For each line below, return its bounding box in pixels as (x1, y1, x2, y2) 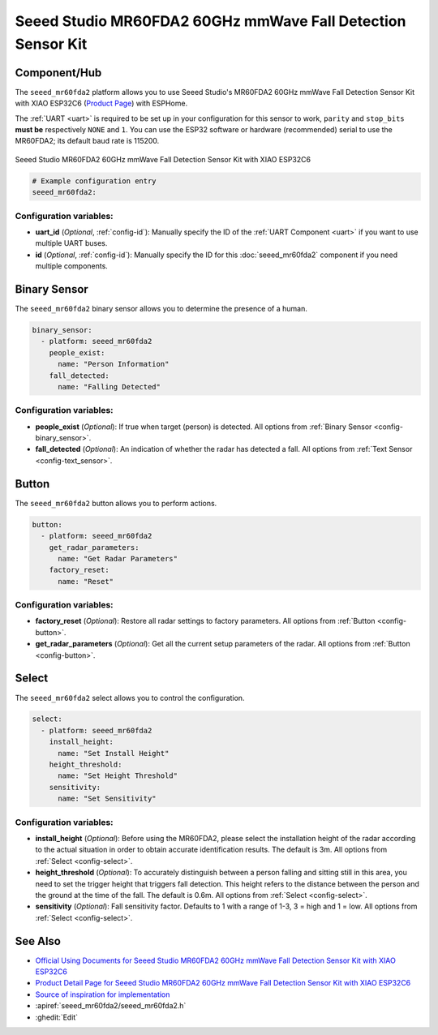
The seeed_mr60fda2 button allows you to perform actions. (15, 498, 217, 508)
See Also (15, 934, 61, 948)
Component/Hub (15, 66, 102, 79)
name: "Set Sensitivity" (58, 794, 157, 803)
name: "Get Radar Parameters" (58, 554, 178, 563)
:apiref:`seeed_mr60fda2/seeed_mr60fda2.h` (35, 1001, 187, 1011)
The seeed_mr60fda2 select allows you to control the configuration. (15, 693, 245, 702)
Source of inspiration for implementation (35, 990, 170, 999)
